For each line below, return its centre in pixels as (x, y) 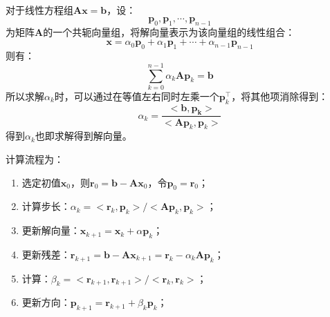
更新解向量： (51, 230)
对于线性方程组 (39, 10)
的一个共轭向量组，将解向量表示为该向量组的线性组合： (169, 31)
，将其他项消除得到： (280, 96)
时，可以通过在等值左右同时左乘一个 (137, 96)
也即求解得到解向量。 (83, 136)
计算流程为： (35, 158)
